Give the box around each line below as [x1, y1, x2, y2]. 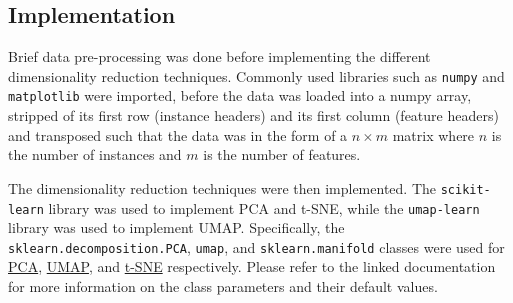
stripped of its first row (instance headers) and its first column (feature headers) [8, 105, 499, 126]
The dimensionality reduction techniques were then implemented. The [8, 177, 436, 198]
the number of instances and [8, 144, 182, 165]
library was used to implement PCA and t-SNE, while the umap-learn [48, 197, 480, 218]
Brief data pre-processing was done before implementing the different [8, 46, 431, 67]
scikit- [440, 182, 491, 197]
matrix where [392, 124, 475, 145]
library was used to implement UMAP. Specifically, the [8, 217, 345, 238]
